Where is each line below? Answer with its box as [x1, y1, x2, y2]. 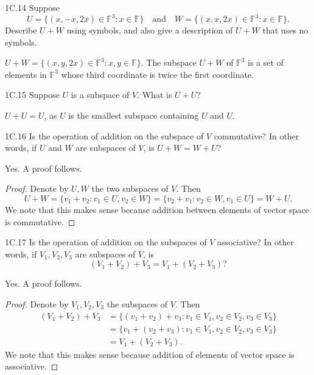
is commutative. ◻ [5, 215, 75, 228]
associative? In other [217, 236, 294, 248]
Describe [5, 24, 37, 37]
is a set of [248, 56, 284, 69]
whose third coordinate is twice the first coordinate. [61, 68, 254, 80]
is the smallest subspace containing [68, 109, 199, 122]
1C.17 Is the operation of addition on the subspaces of [5, 236, 207, 248]
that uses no [262, 24, 309, 37]
